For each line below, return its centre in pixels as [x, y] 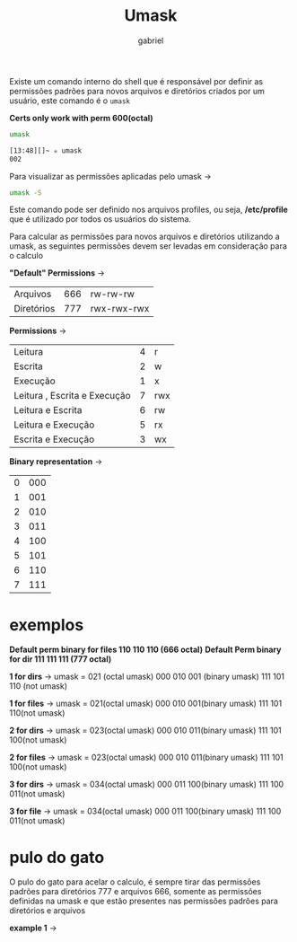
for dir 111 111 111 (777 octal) [61, 659]
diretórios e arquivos [48, 911]
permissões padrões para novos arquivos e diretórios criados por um [137, 91]
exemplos [47, 625]
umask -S [26, 193]
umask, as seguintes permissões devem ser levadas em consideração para [148, 246]
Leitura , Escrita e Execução [73, 396]
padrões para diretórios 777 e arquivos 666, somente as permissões [135, 892]
